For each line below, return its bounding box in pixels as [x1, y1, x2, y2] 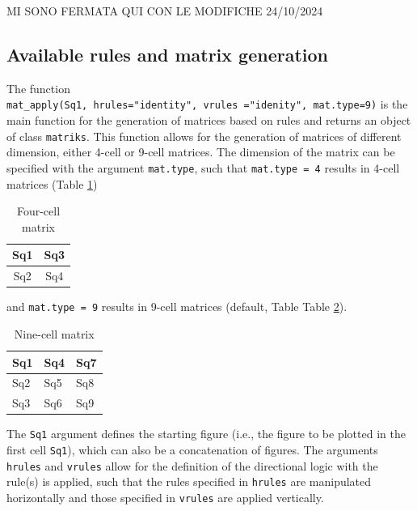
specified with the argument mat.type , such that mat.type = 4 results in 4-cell [6, 159, 400, 176]
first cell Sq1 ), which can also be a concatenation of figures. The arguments [6, 441, 378, 458]
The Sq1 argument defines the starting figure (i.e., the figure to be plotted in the [6, 425, 406, 442]
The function [6, 79, 70, 96]
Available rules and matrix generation [6, 41, 328, 66]
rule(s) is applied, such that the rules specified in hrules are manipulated [6, 473, 372, 490]
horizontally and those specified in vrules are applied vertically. [6, 488, 324, 505]
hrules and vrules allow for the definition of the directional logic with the [6, 457, 378, 474]
